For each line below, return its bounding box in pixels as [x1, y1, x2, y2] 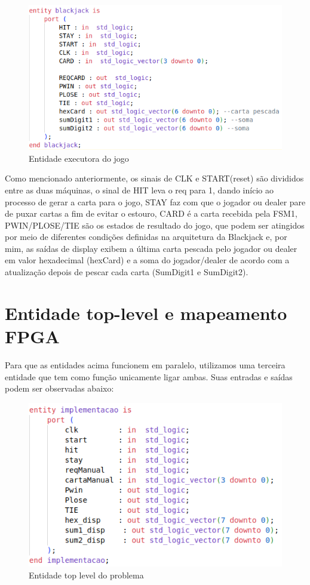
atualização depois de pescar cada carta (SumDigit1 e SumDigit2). [5, 266, 248, 278]
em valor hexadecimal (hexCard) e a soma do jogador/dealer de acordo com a [5, 254, 290, 266]
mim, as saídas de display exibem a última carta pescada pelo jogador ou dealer [5, 242, 297, 254]
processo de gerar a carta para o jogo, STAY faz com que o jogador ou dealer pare [5, 195, 306, 208]
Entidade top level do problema [29, 568, 144, 581]
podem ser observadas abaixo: [5, 382, 114, 395]
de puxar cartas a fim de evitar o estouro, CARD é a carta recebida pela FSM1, [5, 207, 297, 220]
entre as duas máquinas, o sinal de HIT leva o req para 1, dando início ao [5, 183, 274, 196]
